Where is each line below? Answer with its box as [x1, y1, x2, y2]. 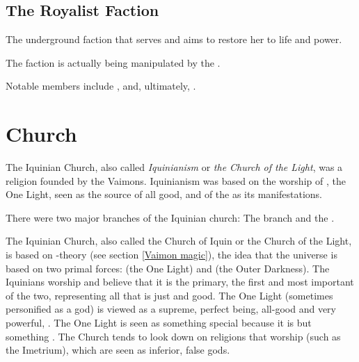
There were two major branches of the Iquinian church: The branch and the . [6, 210, 335, 224]
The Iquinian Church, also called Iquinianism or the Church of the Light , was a [6, 160, 343, 174]
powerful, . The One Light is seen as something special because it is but [6, 315, 312, 330]
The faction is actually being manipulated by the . [6, 55, 221, 69]
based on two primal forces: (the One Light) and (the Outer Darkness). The [6, 261, 330, 275]
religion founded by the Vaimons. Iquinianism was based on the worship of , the [6, 173, 346, 188]
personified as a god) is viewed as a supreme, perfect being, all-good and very [6, 302, 336, 316]
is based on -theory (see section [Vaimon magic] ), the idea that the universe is [6, 247, 337, 262]
